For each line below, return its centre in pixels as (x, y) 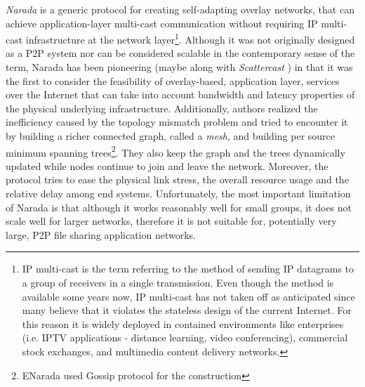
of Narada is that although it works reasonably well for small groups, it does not (179, 207)
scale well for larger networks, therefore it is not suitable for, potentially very (171, 221)
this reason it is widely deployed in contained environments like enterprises (183, 323)
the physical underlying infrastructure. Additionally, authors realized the (162, 108)
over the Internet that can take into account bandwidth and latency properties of (180, 94)
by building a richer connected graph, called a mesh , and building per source (171, 136)
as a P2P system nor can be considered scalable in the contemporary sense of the (180, 53)
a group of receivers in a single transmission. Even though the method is (178, 282)
